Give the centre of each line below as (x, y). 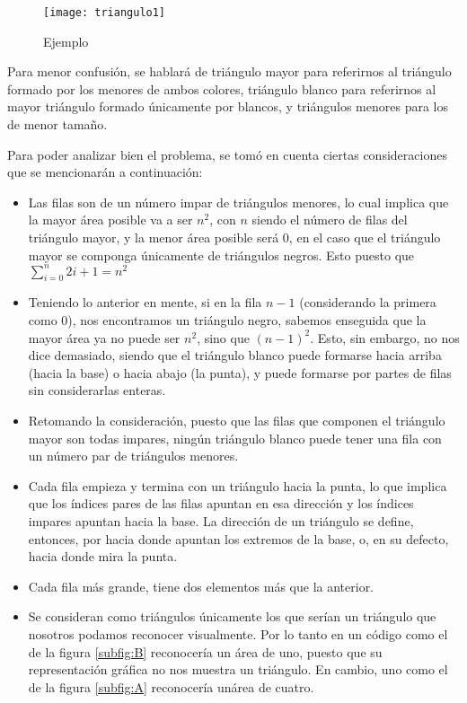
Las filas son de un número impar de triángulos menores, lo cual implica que (238, 202)
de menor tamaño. (57, 124)
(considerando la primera (368, 302)
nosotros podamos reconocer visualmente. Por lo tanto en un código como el (238, 633)
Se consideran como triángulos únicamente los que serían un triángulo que (232, 616)
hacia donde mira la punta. (103, 556)
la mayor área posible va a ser (110, 220)
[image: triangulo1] (105, 13)
